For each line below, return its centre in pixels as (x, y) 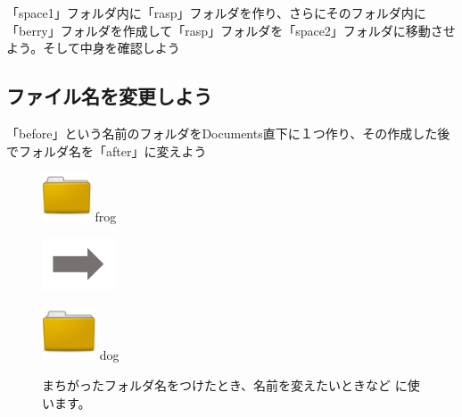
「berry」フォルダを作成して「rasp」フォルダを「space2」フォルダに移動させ (231, 30)
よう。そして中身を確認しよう (93, 48)
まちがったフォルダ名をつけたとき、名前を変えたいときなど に (225, 385)
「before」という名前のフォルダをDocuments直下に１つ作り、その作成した (222, 133)
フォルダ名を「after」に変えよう (112, 150)
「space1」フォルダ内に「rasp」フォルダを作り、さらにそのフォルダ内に (216, 13)
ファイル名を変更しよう (109, 96)
